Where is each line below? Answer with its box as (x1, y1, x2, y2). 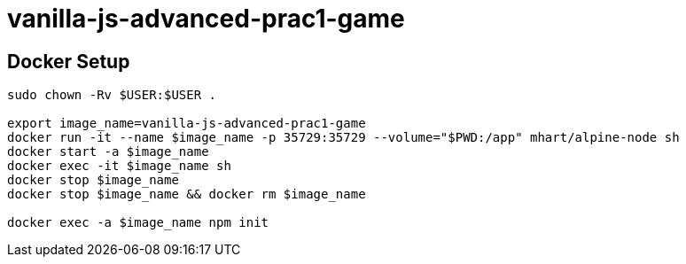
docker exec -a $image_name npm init (7, 215, 269, 230)
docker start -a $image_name (7, 144, 209, 159)
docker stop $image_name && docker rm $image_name (7, 187, 366, 202)
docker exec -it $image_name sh (7, 159, 231, 174)
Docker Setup (7, 50, 130, 73)
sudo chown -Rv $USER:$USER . (7, 88, 217, 103)
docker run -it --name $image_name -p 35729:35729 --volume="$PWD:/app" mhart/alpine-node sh (7, 130, 680, 145)
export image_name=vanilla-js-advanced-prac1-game (7, 116, 366, 131)
